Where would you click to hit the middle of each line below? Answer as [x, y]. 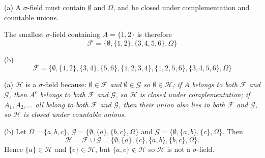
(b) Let [15, 131]
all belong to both [62, 104]
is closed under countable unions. [75, 114]
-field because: [64, 84]
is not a [179, 149]
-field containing [75, 34]
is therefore [154, 34]
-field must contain [56, 7]
